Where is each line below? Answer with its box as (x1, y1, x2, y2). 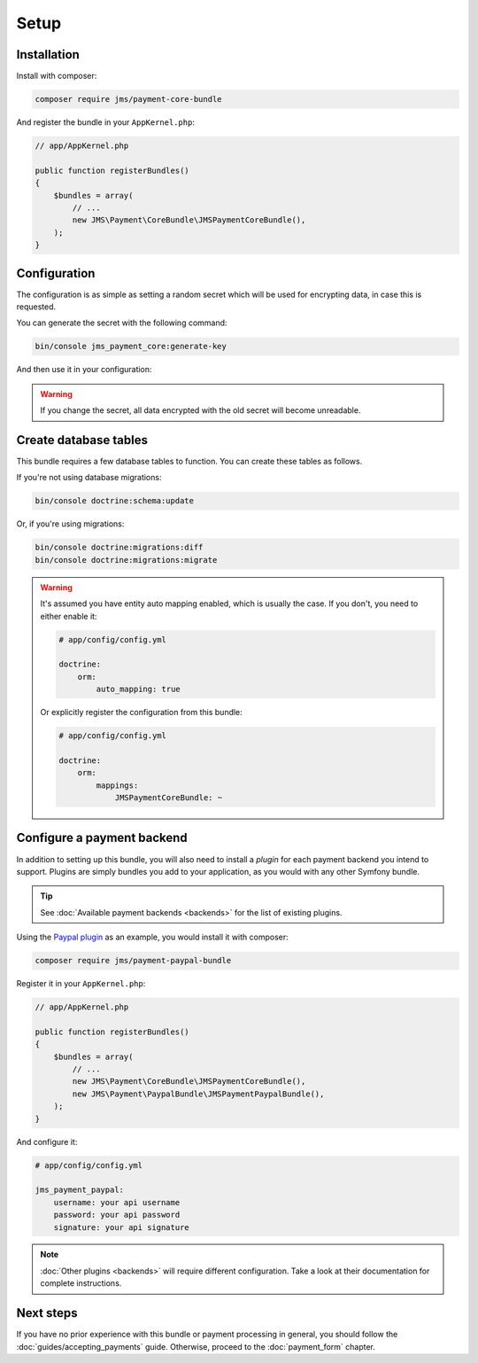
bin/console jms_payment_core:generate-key (35, 341, 227, 352)
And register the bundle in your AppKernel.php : (16, 117, 195, 128)
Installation (16, 47, 80, 62)
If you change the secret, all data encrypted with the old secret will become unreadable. (40, 405, 361, 416)
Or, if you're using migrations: (16, 518, 125, 529)
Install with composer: (16, 71, 97, 82)
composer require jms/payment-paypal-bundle (35, 955, 232, 966)
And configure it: (16, 1136, 78, 1147)
